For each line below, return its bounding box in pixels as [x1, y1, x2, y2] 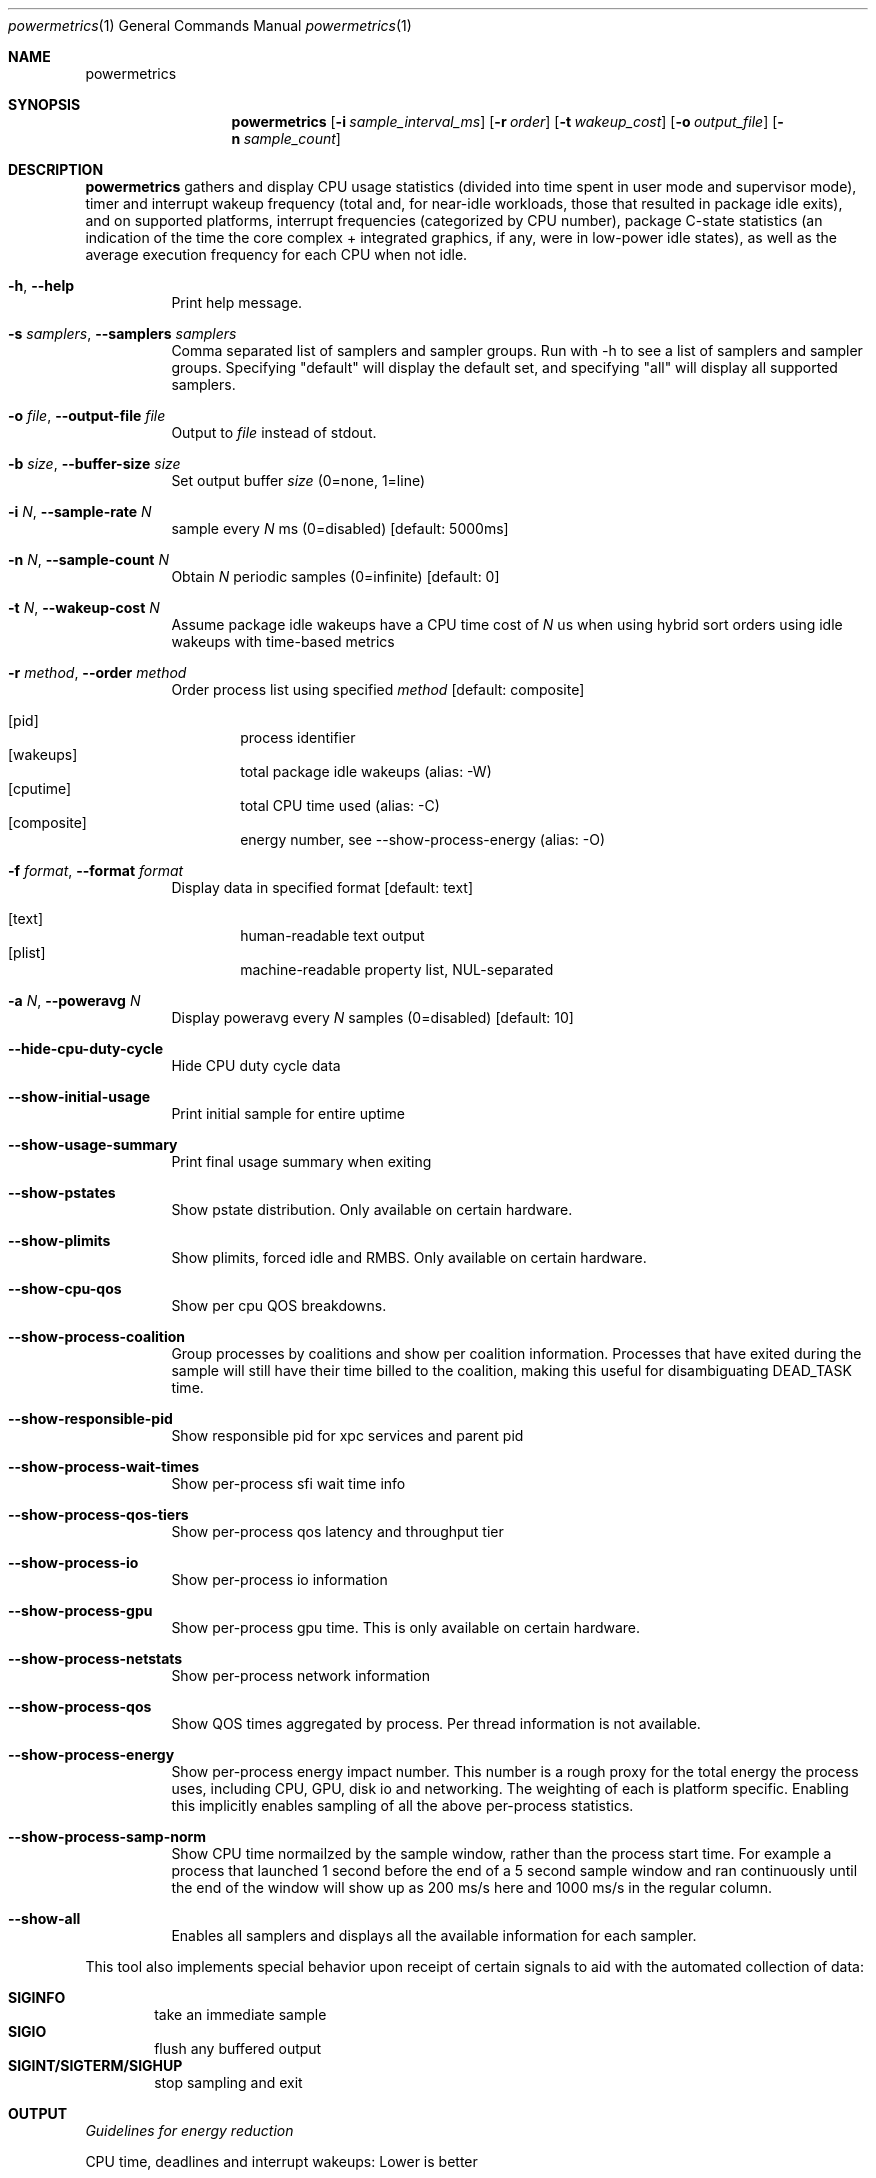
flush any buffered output [154, 2040, 322, 2057]
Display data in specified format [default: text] [171, 879, 474, 896]
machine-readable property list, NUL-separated [240, 961, 554, 978]
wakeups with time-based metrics [171, 633, 395, 650]
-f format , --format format [8, 862, 184, 879]
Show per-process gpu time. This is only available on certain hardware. [171, 1619, 641, 1636]
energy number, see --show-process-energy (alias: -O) [240, 831, 605, 848]
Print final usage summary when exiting [171, 1153, 432, 1170]
